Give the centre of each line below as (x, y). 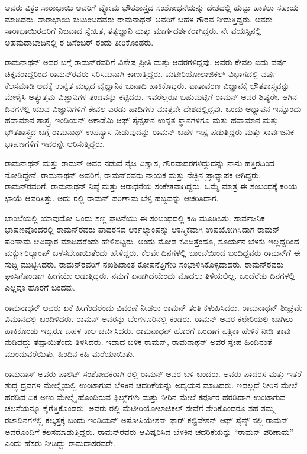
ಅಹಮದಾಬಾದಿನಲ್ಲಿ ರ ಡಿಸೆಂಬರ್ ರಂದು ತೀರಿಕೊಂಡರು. (79, 42)
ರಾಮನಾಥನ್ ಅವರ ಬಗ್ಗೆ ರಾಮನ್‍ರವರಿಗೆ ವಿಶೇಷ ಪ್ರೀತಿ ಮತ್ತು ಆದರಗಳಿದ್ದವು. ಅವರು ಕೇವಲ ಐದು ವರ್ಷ (146, 62)
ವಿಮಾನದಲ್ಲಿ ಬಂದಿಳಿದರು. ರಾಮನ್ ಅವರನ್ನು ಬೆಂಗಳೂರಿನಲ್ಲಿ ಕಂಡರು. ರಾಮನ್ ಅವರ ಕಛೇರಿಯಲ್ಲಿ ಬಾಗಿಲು (149, 319)
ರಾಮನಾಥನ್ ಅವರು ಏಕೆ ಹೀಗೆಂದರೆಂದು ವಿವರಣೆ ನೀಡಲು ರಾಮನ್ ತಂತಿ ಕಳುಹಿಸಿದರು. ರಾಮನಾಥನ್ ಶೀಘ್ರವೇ (153, 307)
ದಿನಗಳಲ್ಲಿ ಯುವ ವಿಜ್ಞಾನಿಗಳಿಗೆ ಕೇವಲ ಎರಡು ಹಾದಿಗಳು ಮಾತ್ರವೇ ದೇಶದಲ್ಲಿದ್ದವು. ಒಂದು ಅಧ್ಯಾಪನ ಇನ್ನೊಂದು (153, 108)
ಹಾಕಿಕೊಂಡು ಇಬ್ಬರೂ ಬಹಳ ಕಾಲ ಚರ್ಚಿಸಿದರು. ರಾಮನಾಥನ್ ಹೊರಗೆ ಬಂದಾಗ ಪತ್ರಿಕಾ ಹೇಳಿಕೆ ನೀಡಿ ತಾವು (148, 330)
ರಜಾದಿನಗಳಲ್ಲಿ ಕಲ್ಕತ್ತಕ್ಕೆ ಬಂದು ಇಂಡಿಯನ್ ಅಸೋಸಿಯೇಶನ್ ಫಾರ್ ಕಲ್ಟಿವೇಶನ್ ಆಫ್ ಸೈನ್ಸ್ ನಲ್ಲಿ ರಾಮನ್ (147, 420)
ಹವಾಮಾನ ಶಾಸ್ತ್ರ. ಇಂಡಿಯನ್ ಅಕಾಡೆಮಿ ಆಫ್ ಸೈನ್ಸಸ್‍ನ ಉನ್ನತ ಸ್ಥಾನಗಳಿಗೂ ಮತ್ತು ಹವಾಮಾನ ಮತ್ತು (142, 120)
